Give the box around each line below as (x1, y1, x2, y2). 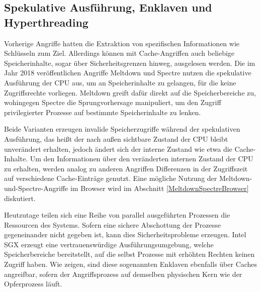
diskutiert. (4, 192, 36, 203)
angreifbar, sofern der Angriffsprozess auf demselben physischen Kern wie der (4, 268, 242, 279)
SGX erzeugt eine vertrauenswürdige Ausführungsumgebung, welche (4, 239, 214, 249)
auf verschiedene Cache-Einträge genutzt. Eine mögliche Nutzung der (4, 173, 217, 183)
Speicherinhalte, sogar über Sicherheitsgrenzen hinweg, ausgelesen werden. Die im (4, 57, 255, 68)
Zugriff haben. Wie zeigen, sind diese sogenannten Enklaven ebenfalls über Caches (4, 259, 257, 269)
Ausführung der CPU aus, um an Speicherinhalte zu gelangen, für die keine (4, 77, 236, 87)
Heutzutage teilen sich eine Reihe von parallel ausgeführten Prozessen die (4, 210, 230, 220)
